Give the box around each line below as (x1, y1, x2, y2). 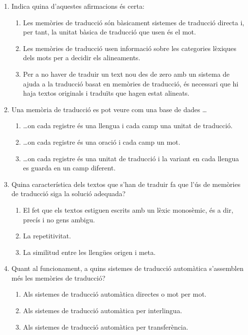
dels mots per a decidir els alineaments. (23, 52, 141, 63)
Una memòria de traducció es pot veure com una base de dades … (11, 104, 207, 114)
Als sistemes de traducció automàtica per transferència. (23, 321, 188, 332)
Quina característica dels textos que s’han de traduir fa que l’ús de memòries (11, 179, 241, 189)
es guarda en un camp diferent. (23, 163, 116, 173)
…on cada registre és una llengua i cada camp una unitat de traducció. (23, 120, 233, 131)
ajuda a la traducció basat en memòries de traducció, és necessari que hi (23, 78, 239, 88)
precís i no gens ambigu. (23, 214, 95, 224)
